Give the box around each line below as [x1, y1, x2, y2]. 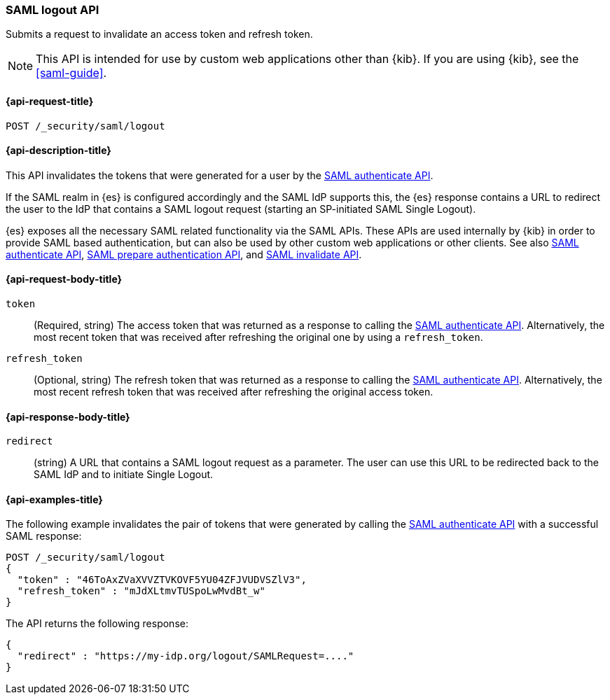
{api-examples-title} [6, 493, 103, 505]
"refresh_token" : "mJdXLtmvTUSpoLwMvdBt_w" [17, 585, 265, 597]
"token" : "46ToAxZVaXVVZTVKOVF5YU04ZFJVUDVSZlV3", [17, 574, 307, 586]
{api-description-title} [6, 144, 111, 157]
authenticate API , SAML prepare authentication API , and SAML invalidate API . [6, 248, 362, 260]
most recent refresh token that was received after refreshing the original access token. [34, 386, 434, 398]
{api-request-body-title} [6, 273, 123, 286]
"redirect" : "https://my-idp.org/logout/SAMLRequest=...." [17, 650, 354, 662]
